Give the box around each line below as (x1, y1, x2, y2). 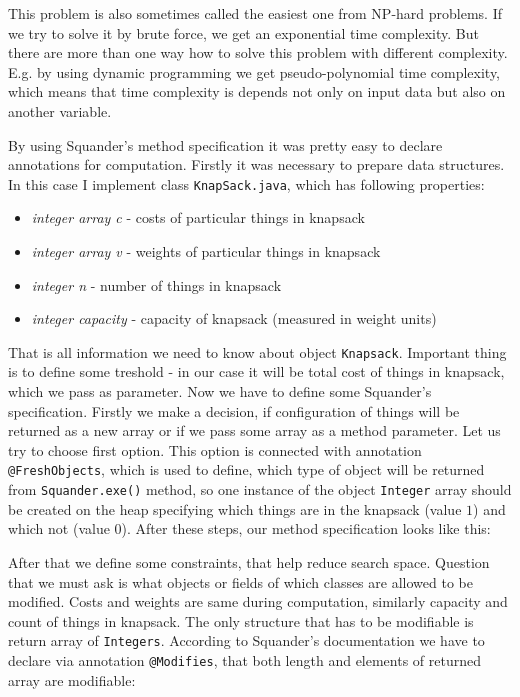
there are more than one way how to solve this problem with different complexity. (8, 42, 508, 63)
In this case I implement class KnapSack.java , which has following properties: (8, 173, 485, 194)
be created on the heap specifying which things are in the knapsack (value (8, 498, 462, 519)
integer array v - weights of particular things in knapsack (31, 241, 381, 261)
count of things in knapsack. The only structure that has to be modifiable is (8, 610, 474, 631)
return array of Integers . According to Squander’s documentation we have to (8, 630, 485, 651)
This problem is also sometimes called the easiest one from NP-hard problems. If (8, 3, 503, 23)
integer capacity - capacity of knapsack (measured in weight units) (31, 308, 437, 329)
